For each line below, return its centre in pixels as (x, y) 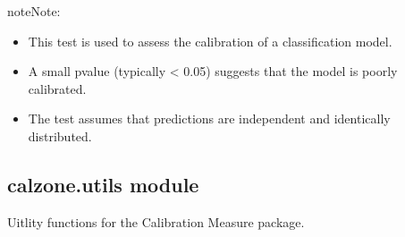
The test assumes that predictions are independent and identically (209, 118)
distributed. (60, 135)
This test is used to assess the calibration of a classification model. (210, 41)
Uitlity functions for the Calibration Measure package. (156, 221)
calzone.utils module (103, 184)
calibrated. (57, 88)
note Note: (34, 11)
